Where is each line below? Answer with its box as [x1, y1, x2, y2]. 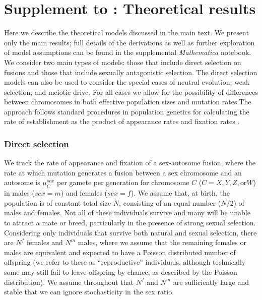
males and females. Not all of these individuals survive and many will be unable [4, 207, 250, 218]
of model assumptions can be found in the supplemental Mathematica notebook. [4, 47, 251, 57]
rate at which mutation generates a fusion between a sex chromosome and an [4, 167, 242, 177]
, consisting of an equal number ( [119, 197, 221, 208]
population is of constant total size [4, 197, 111, 208]
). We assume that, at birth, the [130, 188, 230, 198]
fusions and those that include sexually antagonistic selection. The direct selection [4, 67, 257, 77]
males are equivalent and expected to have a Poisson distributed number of [4, 247, 236, 257]
